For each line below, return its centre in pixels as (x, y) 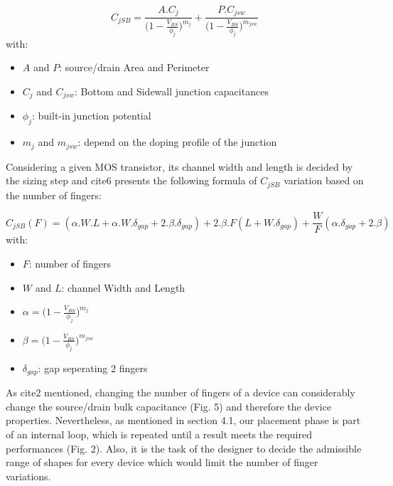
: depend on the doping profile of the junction (177, 142)
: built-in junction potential (91, 116)
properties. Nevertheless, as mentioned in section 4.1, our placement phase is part (183, 420)
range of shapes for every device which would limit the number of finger (162, 462)
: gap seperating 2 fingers (93, 368)
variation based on (324, 180)
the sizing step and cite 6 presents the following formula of (131, 180)
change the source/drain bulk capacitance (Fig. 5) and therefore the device (169, 406)
